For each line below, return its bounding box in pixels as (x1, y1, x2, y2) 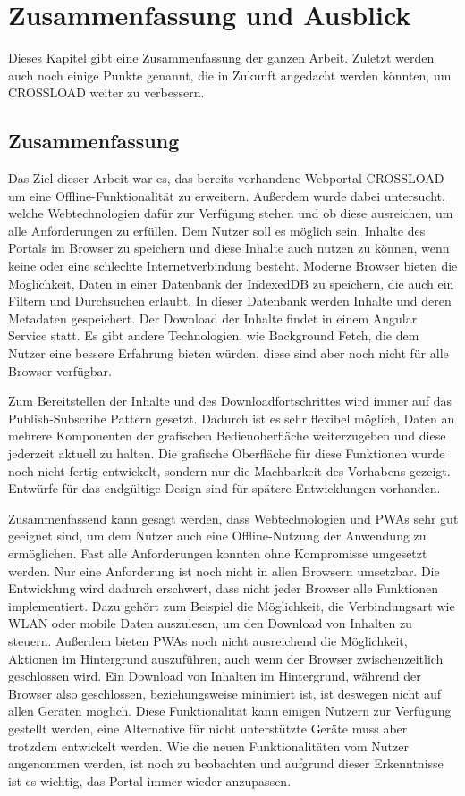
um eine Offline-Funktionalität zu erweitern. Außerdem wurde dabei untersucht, (8, 186, 445, 205)
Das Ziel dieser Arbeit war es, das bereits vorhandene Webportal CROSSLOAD (8, 169, 444, 188)
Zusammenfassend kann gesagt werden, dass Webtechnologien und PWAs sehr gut (8, 508, 459, 527)
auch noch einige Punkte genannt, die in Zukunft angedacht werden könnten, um (8, 65, 452, 84)
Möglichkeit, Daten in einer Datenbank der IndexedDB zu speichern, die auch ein (8, 273, 454, 292)
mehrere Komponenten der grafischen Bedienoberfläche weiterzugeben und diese (8, 426, 446, 445)
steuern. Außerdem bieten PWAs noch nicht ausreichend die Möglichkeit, (8, 631, 408, 649)
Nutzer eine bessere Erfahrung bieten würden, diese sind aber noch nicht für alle (8, 344, 449, 363)
